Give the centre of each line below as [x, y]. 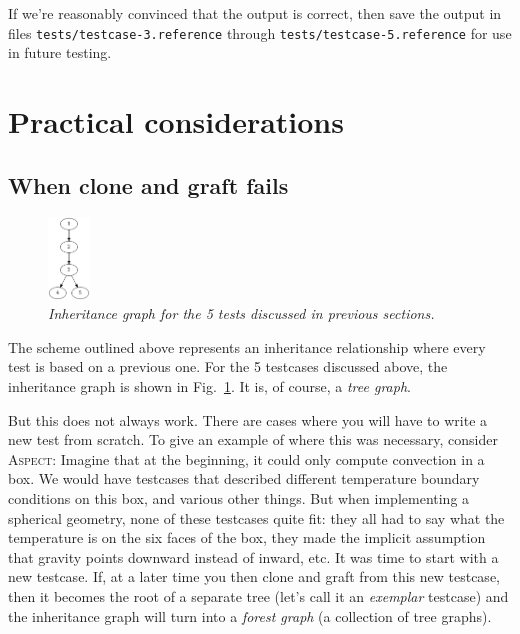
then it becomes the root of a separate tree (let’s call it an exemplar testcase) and [258, 595]
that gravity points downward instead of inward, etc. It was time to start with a [253, 556]
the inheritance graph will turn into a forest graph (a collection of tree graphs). [250, 615]
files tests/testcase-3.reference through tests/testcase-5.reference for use [260, 32]
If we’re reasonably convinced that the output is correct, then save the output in [255, 13]
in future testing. [60, 52]
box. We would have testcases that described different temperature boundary [244, 478]
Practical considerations [176, 121]
